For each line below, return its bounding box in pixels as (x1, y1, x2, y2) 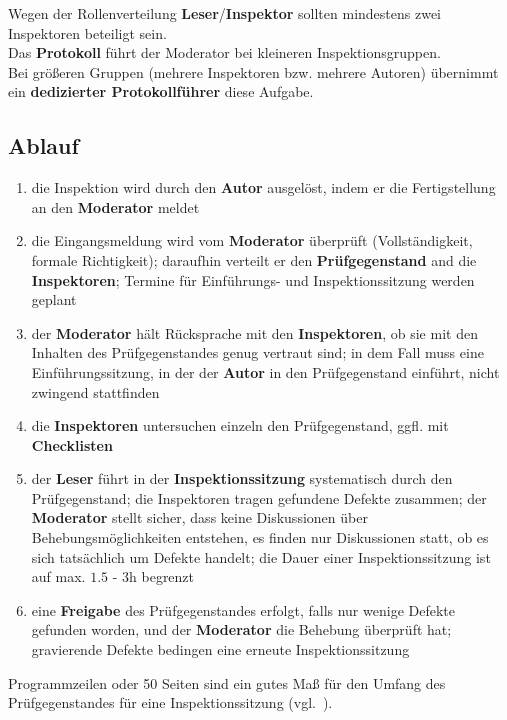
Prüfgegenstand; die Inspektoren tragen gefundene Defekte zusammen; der (31, 487, 487, 508)
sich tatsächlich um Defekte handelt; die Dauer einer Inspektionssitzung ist (31, 546, 491, 567)
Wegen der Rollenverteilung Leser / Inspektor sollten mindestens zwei (8, 3, 441, 23)
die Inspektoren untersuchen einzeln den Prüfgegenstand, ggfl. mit (31, 415, 449, 436)
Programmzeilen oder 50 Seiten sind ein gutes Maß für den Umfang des (8, 672, 446, 693)
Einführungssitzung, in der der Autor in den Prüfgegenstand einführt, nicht (31, 361, 500, 382)
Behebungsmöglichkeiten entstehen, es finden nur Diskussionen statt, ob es (31, 527, 489, 548)
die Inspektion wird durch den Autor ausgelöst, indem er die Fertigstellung (31, 177, 496, 198)
